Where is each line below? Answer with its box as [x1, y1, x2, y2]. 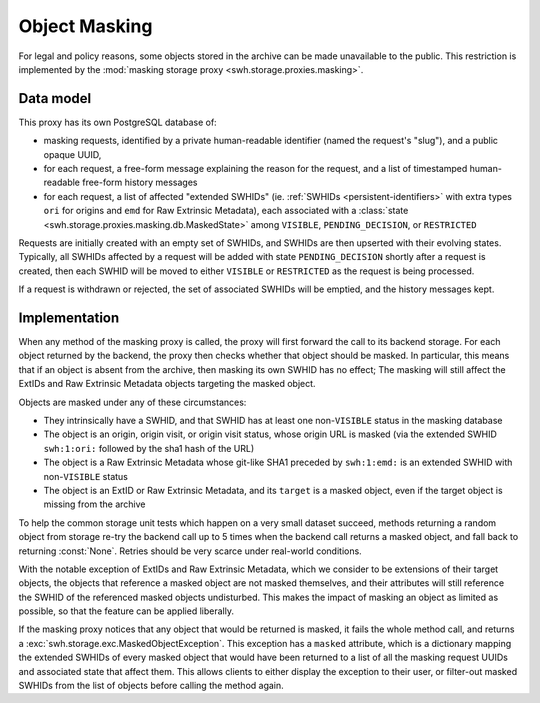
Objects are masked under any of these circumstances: [18, 396, 247, 408]
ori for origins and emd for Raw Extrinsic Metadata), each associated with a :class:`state [43, 205, 409, 217]
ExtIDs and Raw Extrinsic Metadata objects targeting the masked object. [18, 378, 316, 390]
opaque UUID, [43, 148, 102, 160]
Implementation [18, 309, 120, 326]
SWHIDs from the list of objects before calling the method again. [18, 680, 284, 692]
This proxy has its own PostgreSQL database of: [18, 116, 217, 128]
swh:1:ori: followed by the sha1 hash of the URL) [43, 442, 255, 454]
